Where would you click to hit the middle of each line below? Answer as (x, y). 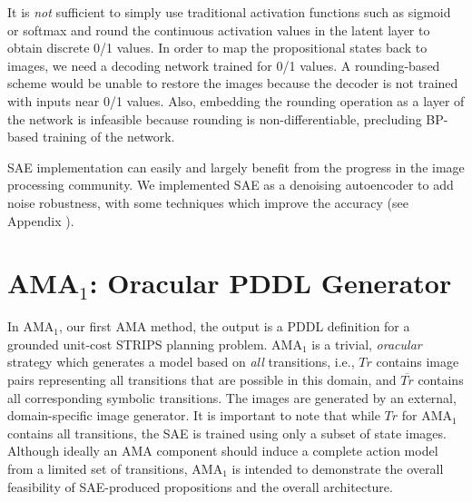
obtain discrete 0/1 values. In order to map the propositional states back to (217, 48)
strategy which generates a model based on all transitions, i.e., (181, 362)
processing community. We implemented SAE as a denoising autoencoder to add (231, 185)
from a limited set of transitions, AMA (115, 468)
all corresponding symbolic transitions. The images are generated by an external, (232, 397)
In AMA (31, 326)
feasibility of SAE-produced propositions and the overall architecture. (200, 486)
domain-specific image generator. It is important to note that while (194, 415)
